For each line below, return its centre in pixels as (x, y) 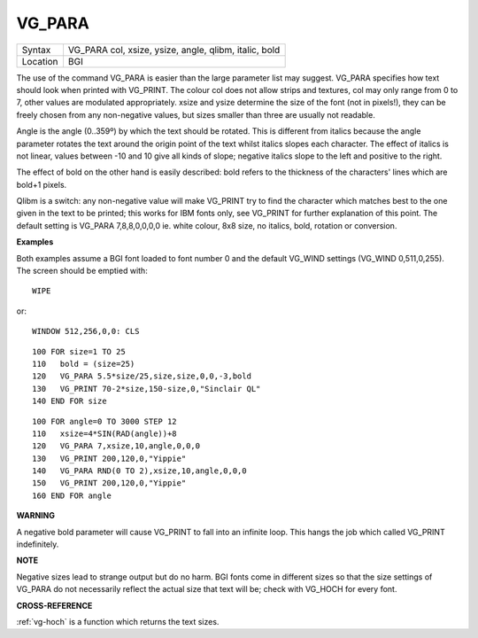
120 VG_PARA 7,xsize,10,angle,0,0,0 (116, 446)
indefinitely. (38, 544)
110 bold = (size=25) (84, 364)
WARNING (35, 516)
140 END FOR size (69, 401)
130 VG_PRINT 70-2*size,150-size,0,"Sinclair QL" (146, 389)
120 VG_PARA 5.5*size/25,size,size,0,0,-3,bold (142, 376)
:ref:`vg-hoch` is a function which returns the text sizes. (118, 622)
